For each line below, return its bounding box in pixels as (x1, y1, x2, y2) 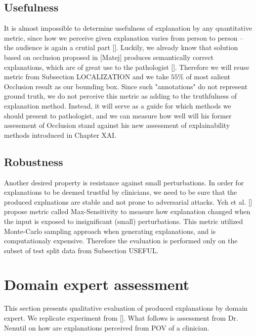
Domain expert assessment (4, 274, 189, 294)
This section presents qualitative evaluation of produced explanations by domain (4, 303, 248, 313)
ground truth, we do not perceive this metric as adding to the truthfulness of (4, 91, 237, 101)
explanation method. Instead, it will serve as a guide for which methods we (4, 100, 231, 111)
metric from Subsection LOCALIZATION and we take (4, 71, 169, 82)
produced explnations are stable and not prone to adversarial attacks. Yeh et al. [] (4, 196, 253, 207)
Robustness (4, 154, 63, 169)
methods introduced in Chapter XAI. (4, 129, 117, 140)
